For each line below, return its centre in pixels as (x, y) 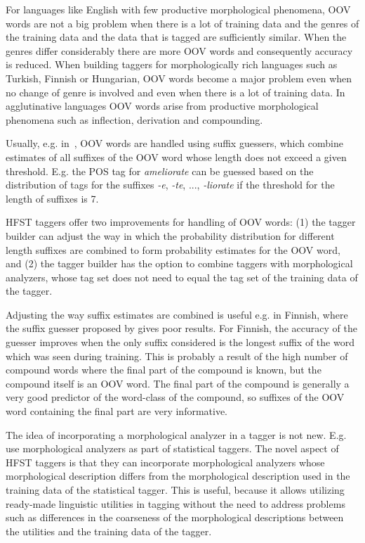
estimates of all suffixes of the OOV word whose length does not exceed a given (176, 156)
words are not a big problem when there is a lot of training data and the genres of (182, 23)
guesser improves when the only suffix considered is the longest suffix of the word (180, 342)
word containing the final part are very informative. (117, 411)
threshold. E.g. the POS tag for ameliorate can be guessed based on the (160, 171)
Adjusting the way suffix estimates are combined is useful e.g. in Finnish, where (177, 314)
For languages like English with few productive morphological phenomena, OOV (178, 9)
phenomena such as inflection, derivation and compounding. (134, 119)
